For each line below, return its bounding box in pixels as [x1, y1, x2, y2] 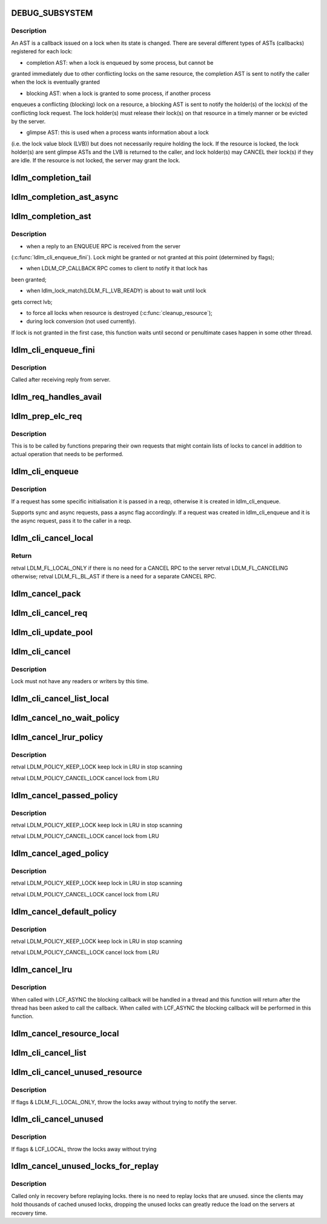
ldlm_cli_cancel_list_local [11, 693, 109, 704]
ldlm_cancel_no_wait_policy [11, 713, 120, 723]
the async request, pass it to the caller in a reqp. [11, 517, 132, 524]
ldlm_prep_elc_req [11, 411, 82, 421]
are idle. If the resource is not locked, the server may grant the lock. [11, 157, 181, 164]
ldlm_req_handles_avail [11, 391, 102, 402]
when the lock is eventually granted [11, 79, 100, 86]
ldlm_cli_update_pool [11, 627, 93, 637]
